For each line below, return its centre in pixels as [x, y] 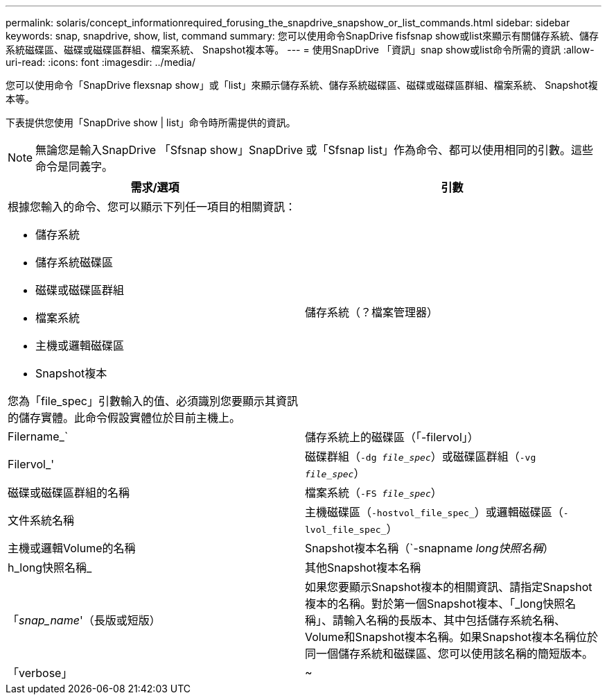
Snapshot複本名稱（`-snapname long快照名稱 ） [430, 548]
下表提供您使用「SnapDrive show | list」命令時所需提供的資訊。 [151, 122]
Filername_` [38, 436]
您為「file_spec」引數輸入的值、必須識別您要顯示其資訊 [153, 401]
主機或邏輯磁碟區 [80, 345]
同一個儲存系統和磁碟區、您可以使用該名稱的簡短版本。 [449, 654]
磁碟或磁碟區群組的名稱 [69, 493]
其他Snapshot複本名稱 [363, 567]
